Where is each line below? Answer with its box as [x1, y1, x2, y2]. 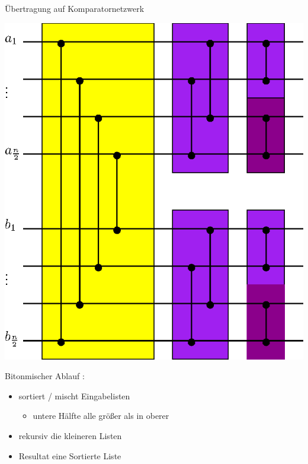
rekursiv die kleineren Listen [18, 429, 122, 441]
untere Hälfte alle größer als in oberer [33, 409, 169, 422]
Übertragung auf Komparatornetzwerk [5, 2, 145, 14]
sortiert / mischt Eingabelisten [18, 389, 130, 402]
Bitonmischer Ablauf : [5, 370, 85, 382]
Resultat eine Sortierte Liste [18, 449, 121, 462]
